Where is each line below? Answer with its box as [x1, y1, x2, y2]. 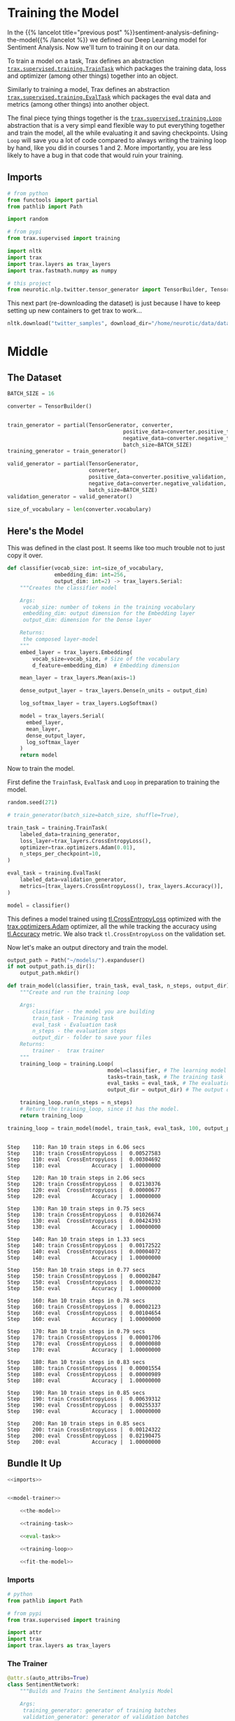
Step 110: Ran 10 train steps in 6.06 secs [7, 1143, 145, 1150]
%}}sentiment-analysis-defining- [123, 28, 219, 36]
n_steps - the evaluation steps [32, 1028, 127, 1035]
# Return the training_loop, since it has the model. [20, 1105, 180, 1113]
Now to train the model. [7, 764, 75, 773]
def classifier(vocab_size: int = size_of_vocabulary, [7, 565, 164, 572]
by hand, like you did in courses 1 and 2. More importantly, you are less [7, 143, 212, 152]
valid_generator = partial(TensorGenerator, [7, 460, 139, 467]
